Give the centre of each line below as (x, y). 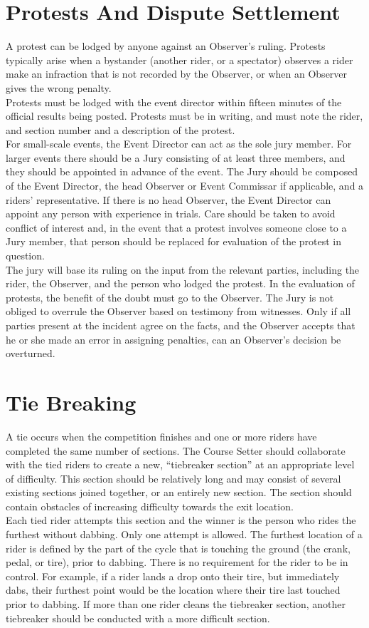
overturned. (31, 353)
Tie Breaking (71, 402)
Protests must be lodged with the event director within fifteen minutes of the (174, 102)
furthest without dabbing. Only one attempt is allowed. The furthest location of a (184, 534)
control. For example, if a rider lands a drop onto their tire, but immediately (173, 576)
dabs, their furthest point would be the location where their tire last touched (173, 590)
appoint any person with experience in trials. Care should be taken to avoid (171, 213)
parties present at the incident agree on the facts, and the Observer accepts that (181, 325)
